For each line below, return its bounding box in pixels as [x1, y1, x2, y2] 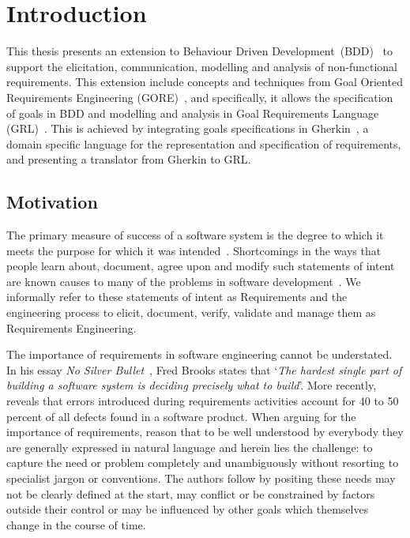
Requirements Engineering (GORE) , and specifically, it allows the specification [6, 88, 393, 105]
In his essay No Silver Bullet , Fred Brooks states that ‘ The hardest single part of [6, 361, 402, 378]
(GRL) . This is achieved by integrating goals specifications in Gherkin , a [6, 120, 369, 137]
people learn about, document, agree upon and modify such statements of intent [6, 258, 395, 274]
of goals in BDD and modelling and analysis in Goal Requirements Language [6, 104, 379, 121]
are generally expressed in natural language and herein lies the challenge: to [6, 438, 373, 455]
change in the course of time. [6, 516, 146, 532]
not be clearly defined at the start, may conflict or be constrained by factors [6, 485, 375, 502]
